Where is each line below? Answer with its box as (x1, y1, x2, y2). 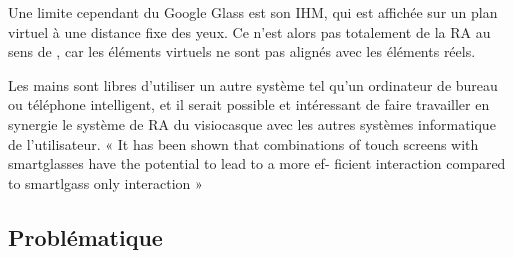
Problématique (8, 221, 163, 252)
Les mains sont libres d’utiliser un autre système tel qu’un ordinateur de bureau (8, 74, 498, 95)
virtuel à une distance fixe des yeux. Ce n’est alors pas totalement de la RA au (8, 21, 491, 42)
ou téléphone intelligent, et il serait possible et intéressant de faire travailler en (8, 94, 490, 115)
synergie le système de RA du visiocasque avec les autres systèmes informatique (8, 113, 496, 134)
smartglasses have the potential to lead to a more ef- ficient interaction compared (8, 153, 506, 174)
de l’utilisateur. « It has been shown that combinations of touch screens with (8, 133, 479, 154)
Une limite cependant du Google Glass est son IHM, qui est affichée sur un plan (8, 2, 498, 22)
